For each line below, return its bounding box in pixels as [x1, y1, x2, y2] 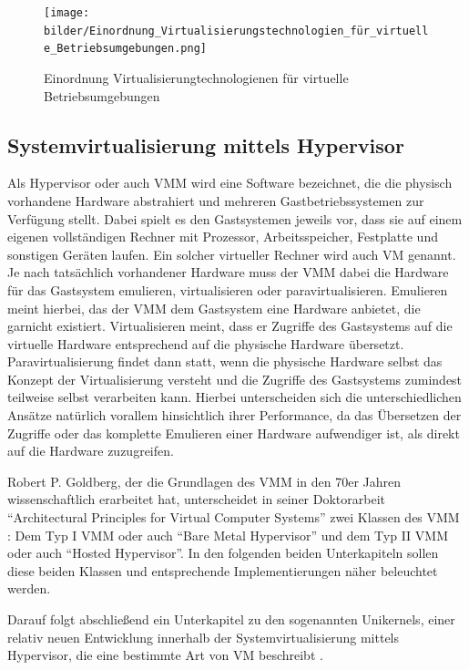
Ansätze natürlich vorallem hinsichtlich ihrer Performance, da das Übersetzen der [7, 406, 462, 425]
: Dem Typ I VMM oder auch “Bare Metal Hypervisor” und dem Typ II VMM [7, 525, 449, 544]
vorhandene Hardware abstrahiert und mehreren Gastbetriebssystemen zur [7, 191, 424, 210]
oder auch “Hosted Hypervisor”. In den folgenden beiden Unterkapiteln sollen [7, 543, 439, 562]
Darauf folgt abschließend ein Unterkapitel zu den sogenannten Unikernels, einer [7, 610, 455, 629]
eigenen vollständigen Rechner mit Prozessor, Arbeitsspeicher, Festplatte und [7, 227, 438, 246]
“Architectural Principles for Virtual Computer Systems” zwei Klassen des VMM [7, 508, 460, 527]
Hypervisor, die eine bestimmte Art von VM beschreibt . [7, 645, 323, 665]
